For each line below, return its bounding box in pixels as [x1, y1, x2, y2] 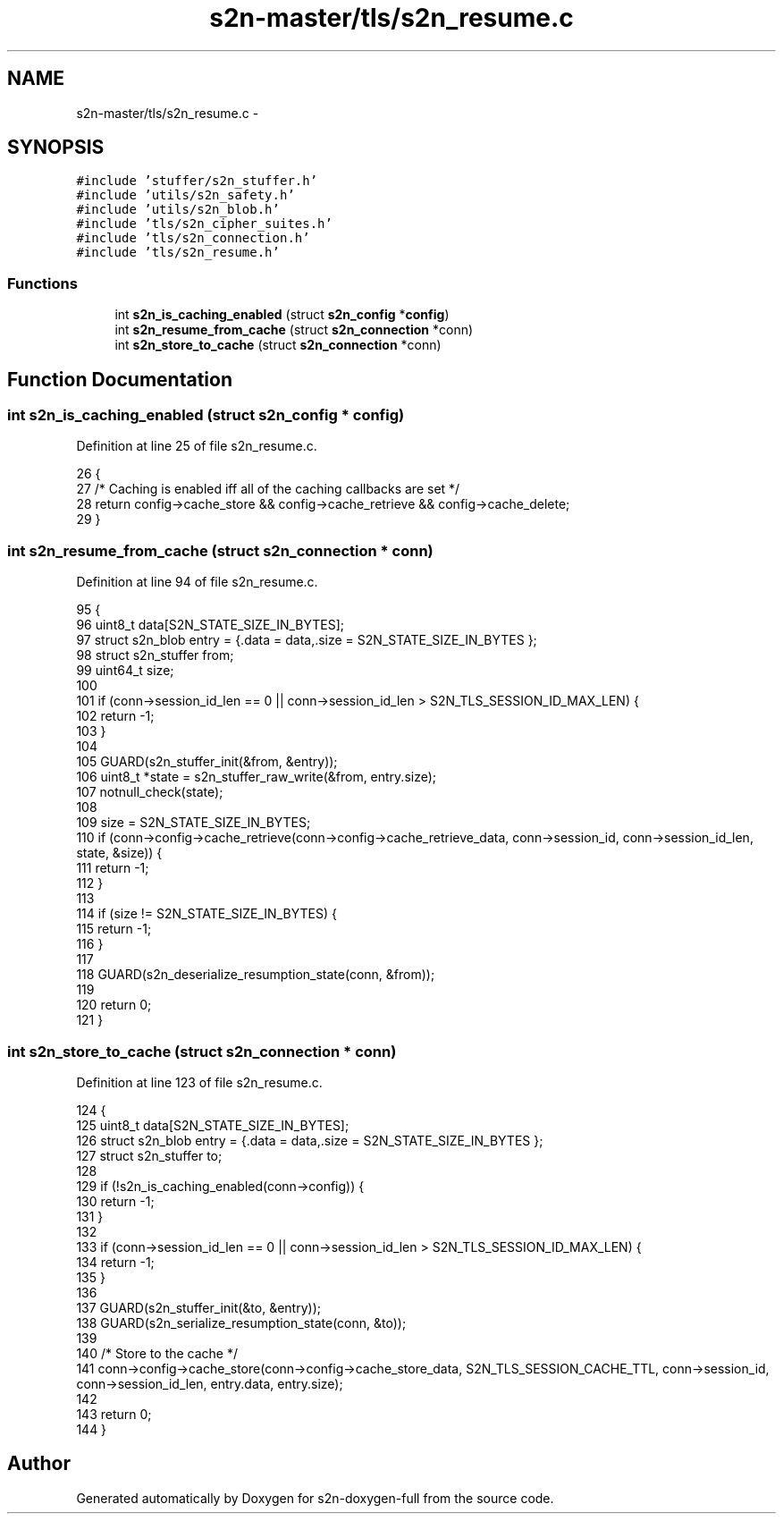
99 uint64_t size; [76, 663, 174, 679]
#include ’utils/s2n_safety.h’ [76, 188, 295, 203]
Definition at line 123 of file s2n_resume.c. [76, 1074, 323, 1090]
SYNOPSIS [7, 136, 105, 159]
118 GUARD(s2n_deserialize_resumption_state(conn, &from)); [76, 967, 435, 983]
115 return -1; [76, 921, 152, 937]
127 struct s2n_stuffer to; [76, 1147, 223, 1163]
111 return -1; [76, 860, 149, 876]
